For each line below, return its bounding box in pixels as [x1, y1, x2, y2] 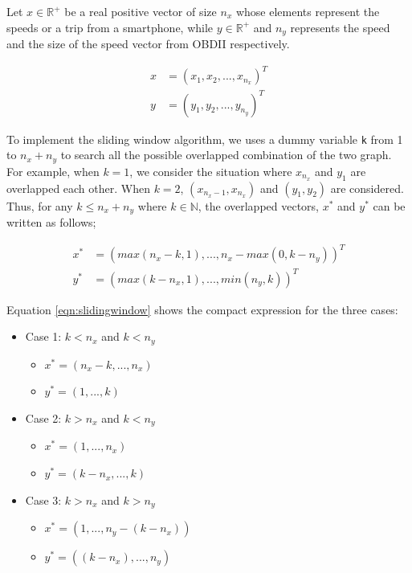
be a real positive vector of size [64, 3, 217, 19]
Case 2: [25, 410, 62, 427]
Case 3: [25, 491, 62, 508]
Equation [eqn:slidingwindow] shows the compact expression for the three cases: [6, 301, 398, 317]
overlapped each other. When [6, 179, 150, 196]
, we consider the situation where [129, 162, 292, 179]
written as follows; [6, 214, 96, 231]
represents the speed [290, 18, 390, 35]
